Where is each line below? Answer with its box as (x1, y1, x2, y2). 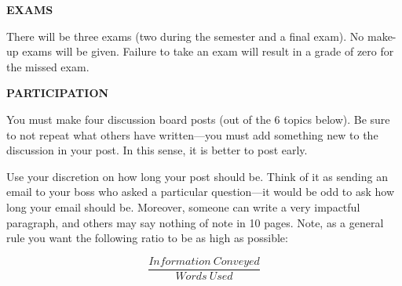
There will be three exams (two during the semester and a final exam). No (6, 27, 364, 44)
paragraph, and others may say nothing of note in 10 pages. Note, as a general (6, 214, 384, 230)
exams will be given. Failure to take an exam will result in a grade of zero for (22, 43, 394, 60)
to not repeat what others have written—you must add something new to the (6, 126, 378, 143)
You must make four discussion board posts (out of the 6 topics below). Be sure (6, 110, 390, 127)
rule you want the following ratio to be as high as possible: (6, 230, 288, 246)
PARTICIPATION (6, 85, 109, 101)
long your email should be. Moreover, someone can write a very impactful (6, 198, 360, 215)
